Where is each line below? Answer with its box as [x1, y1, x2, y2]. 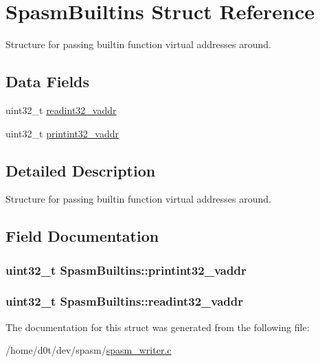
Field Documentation [5, 225, 159, 247]
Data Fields [5, 71, 90, 92]
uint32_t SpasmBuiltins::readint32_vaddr [5, 293, 243, 310]
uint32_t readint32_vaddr [5, 102, 117, 117]
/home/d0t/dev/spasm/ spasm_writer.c [5, 343, 172, 357]
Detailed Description [5, 159, 156, 181]
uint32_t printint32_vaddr [5, 126, 119, 140]
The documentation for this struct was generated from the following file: [5, 319, 310, 334]
